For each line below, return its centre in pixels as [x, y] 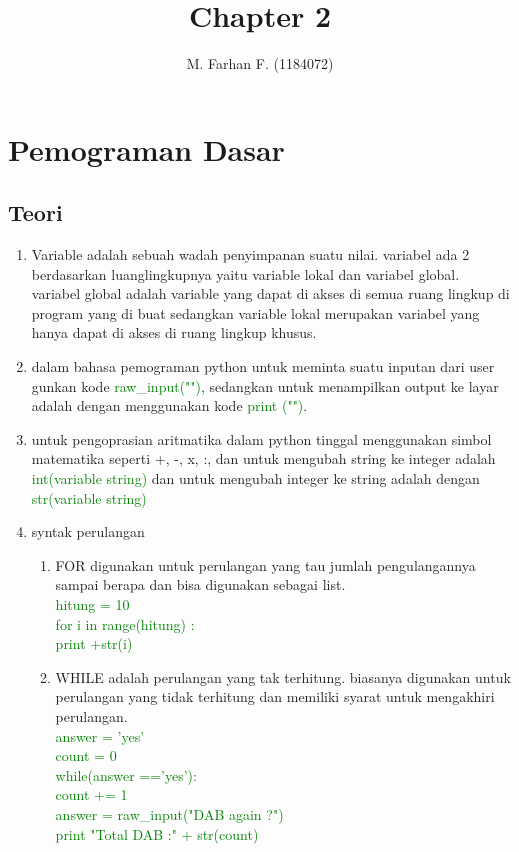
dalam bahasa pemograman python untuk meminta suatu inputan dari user [263, 366]
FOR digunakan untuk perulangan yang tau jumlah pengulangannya [265, 564]
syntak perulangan [88, 531]
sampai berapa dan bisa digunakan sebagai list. [200, 584]
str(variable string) [89, 497]
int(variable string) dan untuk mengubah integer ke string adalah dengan [255, 478]
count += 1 [91, 794]
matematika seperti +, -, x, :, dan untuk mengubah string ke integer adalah [263, 458]
